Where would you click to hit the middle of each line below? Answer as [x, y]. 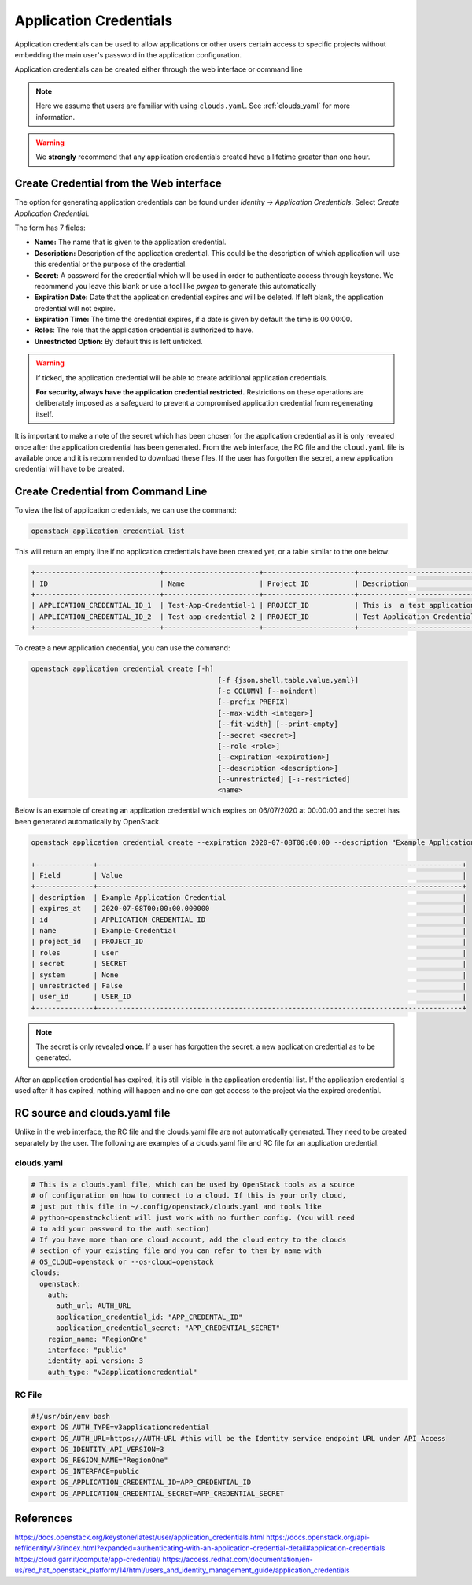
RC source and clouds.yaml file [92, 1113]
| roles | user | [249, 952]
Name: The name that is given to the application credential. [130, 242]
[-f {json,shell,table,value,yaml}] [288, 680]
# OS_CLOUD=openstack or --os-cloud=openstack [122, 1261]
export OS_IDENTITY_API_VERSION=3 [98, 1450]
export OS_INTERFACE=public [85, 1471]
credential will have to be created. [70, 469]
